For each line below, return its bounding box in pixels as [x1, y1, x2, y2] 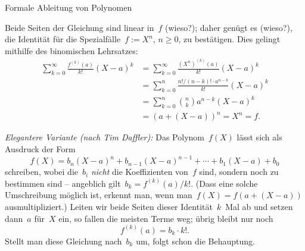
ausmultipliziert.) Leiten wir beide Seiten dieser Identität [5, 200, 213, 212]
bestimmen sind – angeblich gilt [5, 177, 121, 189]
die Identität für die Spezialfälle [5, 33, 121, 45]
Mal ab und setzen [225, 200, 293, 212]
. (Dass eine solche [191, 177, 258, 189]
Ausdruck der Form [5, 143, 76, 155]
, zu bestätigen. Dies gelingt [178, 33, 281, 45]
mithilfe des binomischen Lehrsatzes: [5, 44, 138, 57]
